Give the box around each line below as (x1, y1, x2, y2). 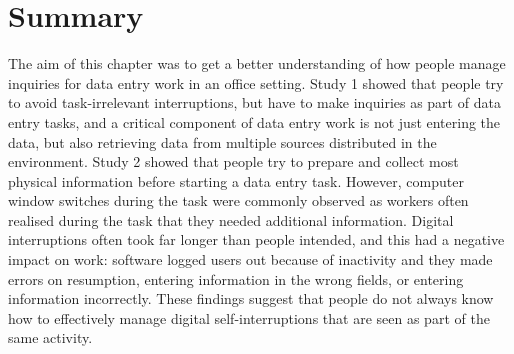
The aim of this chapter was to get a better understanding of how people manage (8, 53, 506, 74)
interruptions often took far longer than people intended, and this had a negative (8, 229, 505, 250)
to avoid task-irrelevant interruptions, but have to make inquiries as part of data (8, 92, 501, 113)
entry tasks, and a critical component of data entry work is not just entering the (8, 111, 501, 132)
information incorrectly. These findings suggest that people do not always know (8, 288, 494, 309)
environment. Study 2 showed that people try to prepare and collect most (8, 151, 459, 172)
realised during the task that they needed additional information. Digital (8, 209, 454, 230)
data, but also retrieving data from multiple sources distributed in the (8, 131, 437, 152)
